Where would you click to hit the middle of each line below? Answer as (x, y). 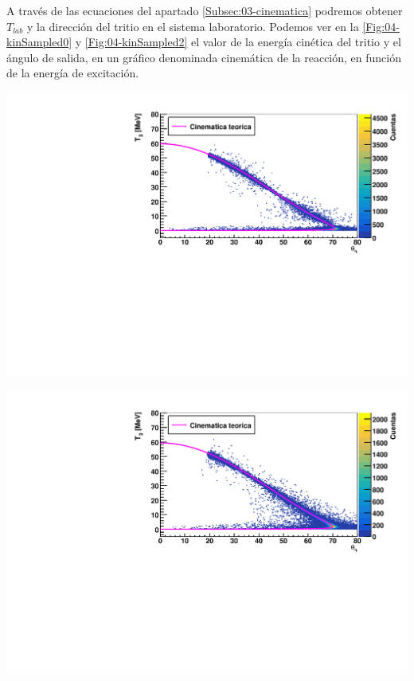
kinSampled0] (39, 42)
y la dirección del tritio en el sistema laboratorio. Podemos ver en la (193, 26)
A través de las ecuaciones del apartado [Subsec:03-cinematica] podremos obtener (205, 10)
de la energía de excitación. (73, 73)
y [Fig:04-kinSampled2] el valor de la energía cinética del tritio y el (238, 42)
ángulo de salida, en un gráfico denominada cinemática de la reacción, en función (204, 57)
